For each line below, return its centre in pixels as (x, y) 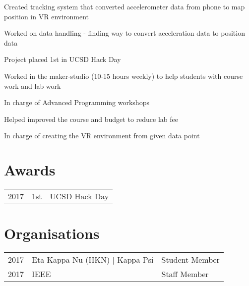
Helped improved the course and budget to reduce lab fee (91, 119)
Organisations (52, 233)
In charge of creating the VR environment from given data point (102, 136)
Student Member (190, 260)
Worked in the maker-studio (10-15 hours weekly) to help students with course (124, 76)
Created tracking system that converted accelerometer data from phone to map (124, 6)
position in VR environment (47, 16)
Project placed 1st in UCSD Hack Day (62, 59)
